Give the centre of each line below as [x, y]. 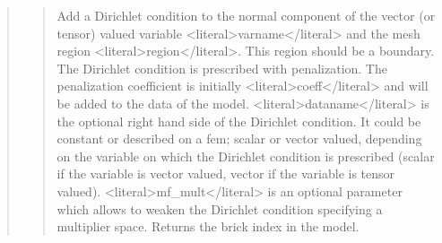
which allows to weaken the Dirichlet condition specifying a [220, 208]
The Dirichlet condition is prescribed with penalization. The [222, 68]
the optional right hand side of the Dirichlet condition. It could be [239, 121]
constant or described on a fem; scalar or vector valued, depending [239, 139]
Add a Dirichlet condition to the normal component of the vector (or [246, 15]
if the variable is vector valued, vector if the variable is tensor [226, 174]
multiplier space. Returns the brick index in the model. [208, 226]
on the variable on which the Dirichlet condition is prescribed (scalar [246, 156]
